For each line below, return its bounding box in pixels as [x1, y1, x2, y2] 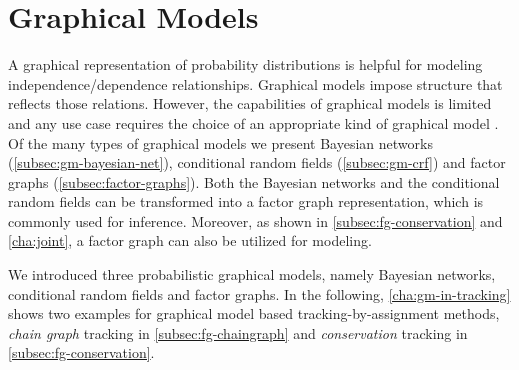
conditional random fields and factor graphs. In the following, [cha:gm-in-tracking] [8, 283, 511, 304]
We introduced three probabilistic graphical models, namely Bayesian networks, [8, 264, 496, 285]
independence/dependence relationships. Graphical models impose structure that [8, 73, 503, 94]
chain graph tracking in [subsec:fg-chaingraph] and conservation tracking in [8, 322, 468, 343]
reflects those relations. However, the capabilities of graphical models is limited [8, 93, 492, 114]
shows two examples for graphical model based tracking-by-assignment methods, [8, 303, 500, 324]
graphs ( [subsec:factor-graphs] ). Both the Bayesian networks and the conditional [8, 171, 500, 192]
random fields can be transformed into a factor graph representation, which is [8, 191, 484, 212]
